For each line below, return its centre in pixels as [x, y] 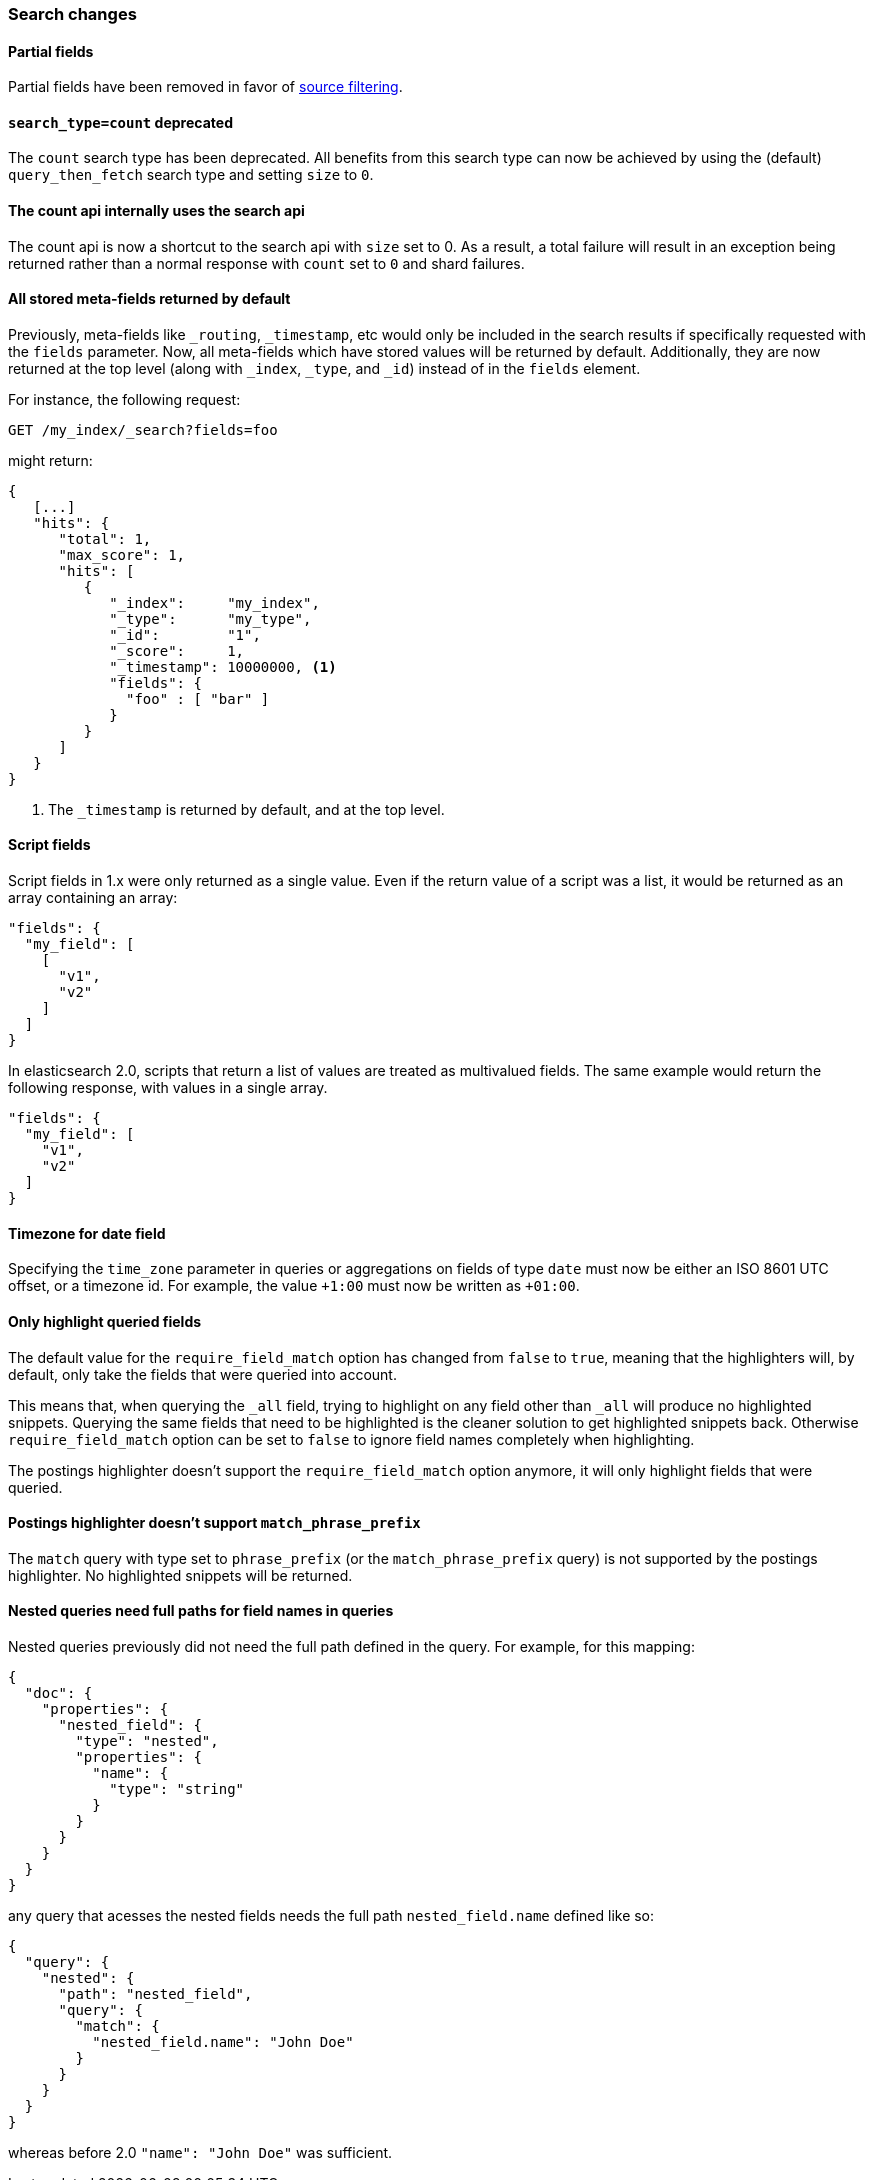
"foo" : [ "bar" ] [198, 698]
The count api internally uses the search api [156, 211]
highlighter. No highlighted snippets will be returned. [180, 1575]
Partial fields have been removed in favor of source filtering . [205, 87]
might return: [50, 460]
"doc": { [58, 1692]
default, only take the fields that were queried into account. [202, 1374]
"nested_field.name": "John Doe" [223, 2041]
